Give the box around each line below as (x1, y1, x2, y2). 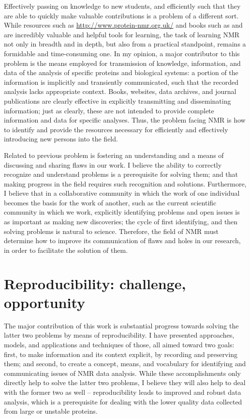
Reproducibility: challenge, (4, 273, 186, 293)
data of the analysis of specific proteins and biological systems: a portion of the (4, 67, 238, 78)
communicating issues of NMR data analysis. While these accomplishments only (4, 368, 241, 378)
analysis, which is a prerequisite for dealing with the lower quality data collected (4, 396, 242, 406)
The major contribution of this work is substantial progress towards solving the (4, 320, 239, 330)
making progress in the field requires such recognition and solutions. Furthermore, (4, 178, 247, 188)
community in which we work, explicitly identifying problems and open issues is (4, 207, 240, 217)
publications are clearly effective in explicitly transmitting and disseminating (4, 95, 231, 106)
